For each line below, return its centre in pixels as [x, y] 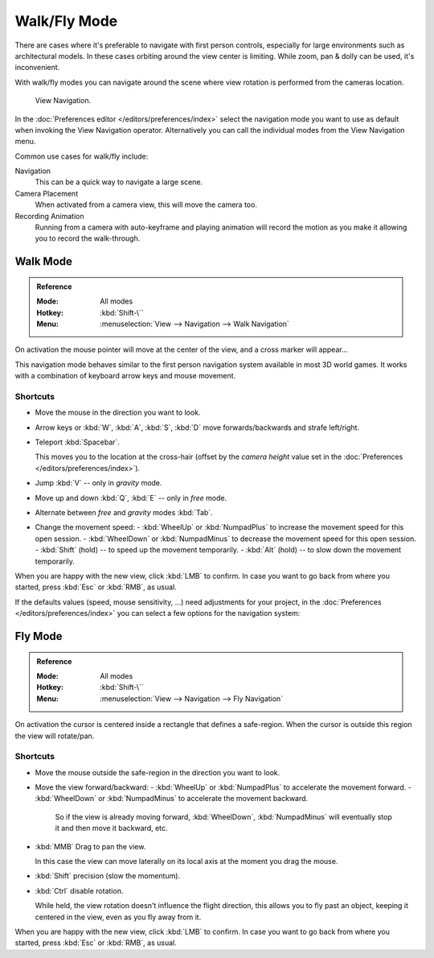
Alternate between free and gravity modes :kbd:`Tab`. [124, 513]
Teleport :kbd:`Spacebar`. [78, 442]
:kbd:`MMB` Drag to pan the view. [90, 846]
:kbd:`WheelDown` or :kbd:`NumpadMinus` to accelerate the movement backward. [172, 799]
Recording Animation [49, 216]
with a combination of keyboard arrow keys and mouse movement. [125, 376]
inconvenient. [37, 68]
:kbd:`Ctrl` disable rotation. [79, 890]
